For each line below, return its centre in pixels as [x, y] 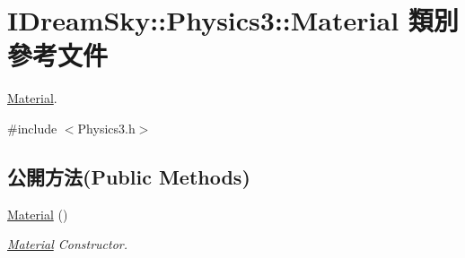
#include [32, 128]
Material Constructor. [68, 244]
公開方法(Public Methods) [129, 176]
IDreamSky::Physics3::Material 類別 [233, 20]
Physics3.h [106, 128]
